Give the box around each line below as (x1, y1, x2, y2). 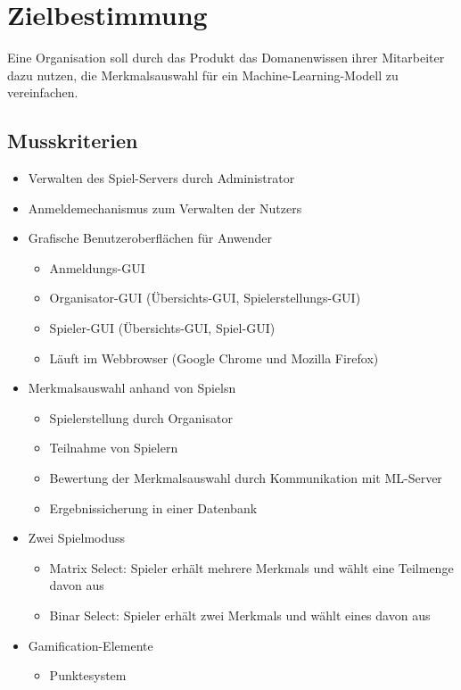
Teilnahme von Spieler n (49, 438, 178, 457)
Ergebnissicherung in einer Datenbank (49, 498, 258, 517)
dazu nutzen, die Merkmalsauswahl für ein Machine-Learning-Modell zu (7, 65, 399, 84)
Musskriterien (7, 127, 138, 154)
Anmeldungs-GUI (49, 258, 145, 277)
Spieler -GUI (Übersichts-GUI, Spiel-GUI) (49, 319, 276, 337)
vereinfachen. (7, 83, 78, 102)
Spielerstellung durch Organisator (49, 408, 233, 427)
